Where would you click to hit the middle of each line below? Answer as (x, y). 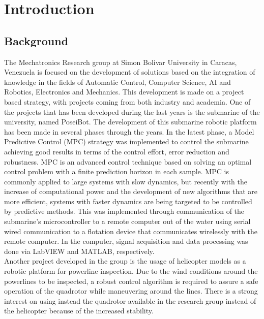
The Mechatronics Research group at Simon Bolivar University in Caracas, (121, 62)
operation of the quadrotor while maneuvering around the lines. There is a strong (131, 291)
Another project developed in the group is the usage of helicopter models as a (125, 261)
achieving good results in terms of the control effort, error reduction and (117, 151)
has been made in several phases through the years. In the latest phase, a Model (129, 131)
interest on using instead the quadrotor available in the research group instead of (130, 300)
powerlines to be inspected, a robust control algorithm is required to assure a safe (131, 281)
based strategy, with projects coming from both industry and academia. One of (127, 101)
